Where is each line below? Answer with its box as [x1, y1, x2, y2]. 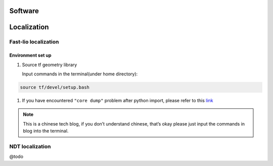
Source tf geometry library [22, 61, 77, 68]
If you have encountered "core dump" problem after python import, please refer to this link [22, 97, 213, 103]
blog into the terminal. [23, 128, 69, 134]
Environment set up [9, 52, 52, 58]
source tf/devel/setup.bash [20, 84, 89, 90]
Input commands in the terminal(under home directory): [22, 71, 138, 77]
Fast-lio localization [9, 38, 59, 46]
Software [9, 7, 39, 15]
